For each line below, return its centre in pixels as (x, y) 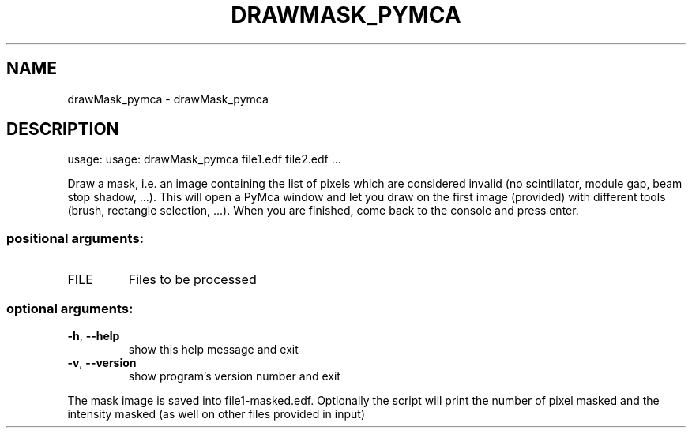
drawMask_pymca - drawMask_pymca (168, 99)
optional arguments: (70, 308)
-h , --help (94, 335)
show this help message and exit (213, 349)
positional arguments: (75, 238)
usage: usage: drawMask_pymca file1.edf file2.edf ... (204, 159)
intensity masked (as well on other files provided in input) (216, 413)
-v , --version (102, 362)
